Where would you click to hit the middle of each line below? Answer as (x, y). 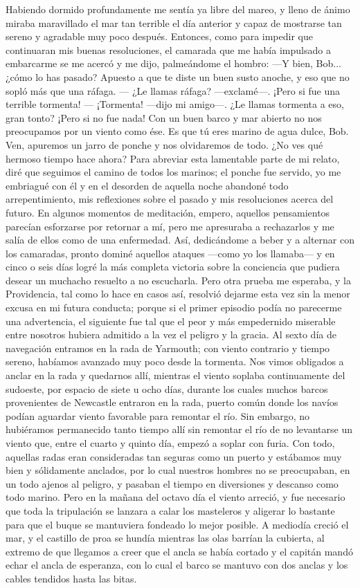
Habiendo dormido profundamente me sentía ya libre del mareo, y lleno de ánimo (178, 9)
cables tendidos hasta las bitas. (71, 578)
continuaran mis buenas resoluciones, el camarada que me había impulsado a (168, 49)
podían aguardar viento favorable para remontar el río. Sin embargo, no (158, 415)
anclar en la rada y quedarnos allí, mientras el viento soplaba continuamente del (175, 375)
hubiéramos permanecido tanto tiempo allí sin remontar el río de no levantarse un (179, 429)
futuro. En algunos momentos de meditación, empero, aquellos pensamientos (168, 212)
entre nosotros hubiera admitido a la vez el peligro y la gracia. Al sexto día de (171, 334)
